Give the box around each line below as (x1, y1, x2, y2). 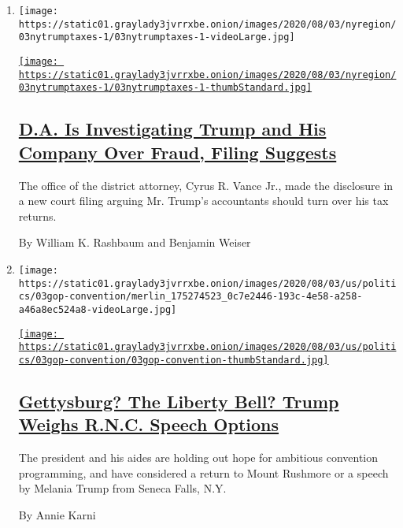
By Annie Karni (18, 506, 96, 522)
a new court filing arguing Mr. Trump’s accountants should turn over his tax (18, 192, 389, 209)
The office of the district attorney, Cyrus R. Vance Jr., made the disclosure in (18, 177, 394, 193)
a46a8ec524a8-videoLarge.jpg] (18, 303, 177, 315)
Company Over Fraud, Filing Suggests (18, 139, 337, 164)
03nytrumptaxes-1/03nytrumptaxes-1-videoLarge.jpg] (18, 32, 295, 43)
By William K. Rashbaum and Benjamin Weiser (18, 234, 251, 251)
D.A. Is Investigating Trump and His (18, 117, 327, 141)
